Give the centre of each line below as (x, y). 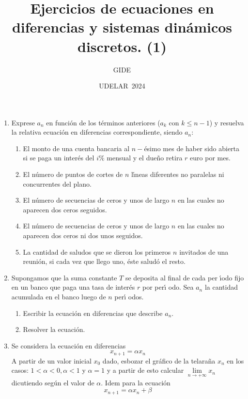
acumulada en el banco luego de (59, 296)
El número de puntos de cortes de (73, 174)
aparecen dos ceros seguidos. (65, 209)
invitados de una (204, 252)
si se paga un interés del (59, 158)
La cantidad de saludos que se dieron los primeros (97, 252)
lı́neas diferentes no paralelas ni (178, 174)
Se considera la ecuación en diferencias (69, 345)
